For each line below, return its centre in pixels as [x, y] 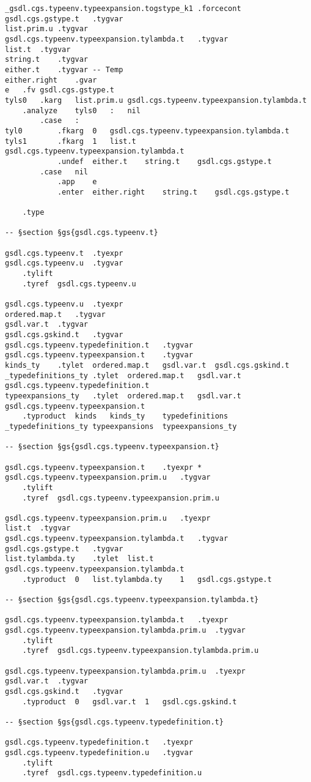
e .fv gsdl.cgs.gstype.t [60, 90]
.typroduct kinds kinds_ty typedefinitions [125, 416]
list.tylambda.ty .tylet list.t [79, 559]
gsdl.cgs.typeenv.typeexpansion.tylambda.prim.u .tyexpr [125, 671]
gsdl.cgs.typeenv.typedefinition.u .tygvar [99, 752]
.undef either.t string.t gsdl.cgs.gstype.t [164, 161]
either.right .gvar [51, 80]
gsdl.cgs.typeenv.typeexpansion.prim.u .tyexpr [108, 518]
